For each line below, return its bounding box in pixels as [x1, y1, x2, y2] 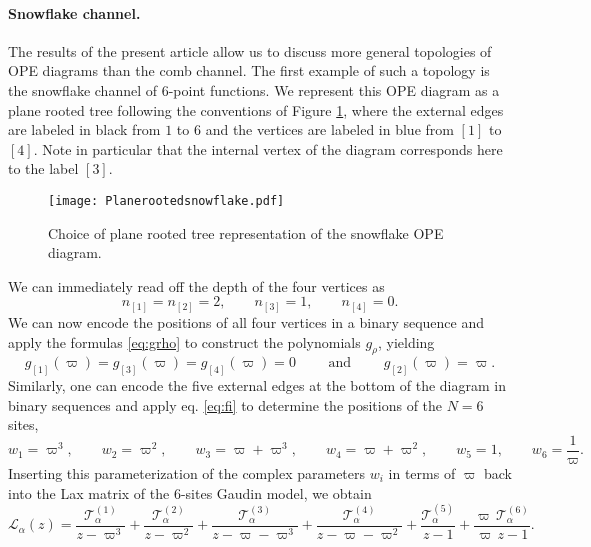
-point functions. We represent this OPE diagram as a [168, 79, 500, 100]
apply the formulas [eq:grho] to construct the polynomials [8, 331, 361, 352]
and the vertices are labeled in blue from [205, 119, 454, 140]
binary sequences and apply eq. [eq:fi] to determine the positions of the [8, 394, 443, 415]
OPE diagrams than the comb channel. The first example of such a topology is [8, 60, 490, 81]
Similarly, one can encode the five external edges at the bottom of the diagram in [8, 375, 506, 396]
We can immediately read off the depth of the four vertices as [8, 275, 385, 296]
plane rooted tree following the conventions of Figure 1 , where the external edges [8, 99, 504, 120]
